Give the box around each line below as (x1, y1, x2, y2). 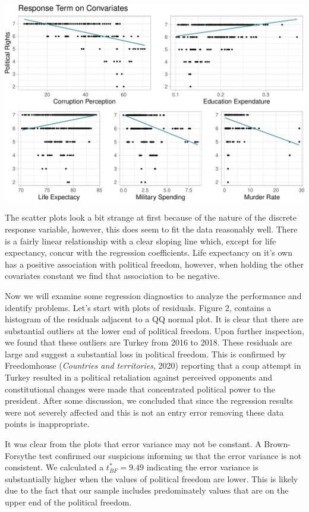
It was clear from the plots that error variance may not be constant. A (5, 438, 261, 450)
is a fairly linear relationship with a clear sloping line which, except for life (5, 234, 276, 247)
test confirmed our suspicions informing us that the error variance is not (39, 449, 302, 461)
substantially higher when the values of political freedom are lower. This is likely (5, 472, 298, 485)
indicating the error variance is (146, 461, 258, 473)
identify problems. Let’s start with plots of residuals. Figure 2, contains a (5, 301, 272, 313)
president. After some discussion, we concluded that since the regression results (5, 394, 293, 407)
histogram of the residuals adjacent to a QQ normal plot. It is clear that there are (5, 313, 304, 325)
